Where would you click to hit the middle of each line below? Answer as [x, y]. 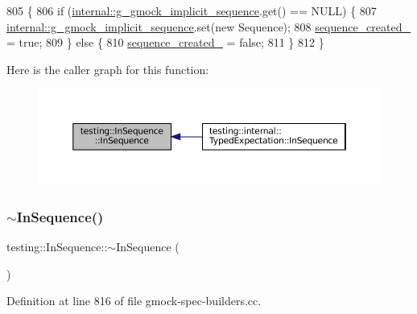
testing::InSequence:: [57, 246]
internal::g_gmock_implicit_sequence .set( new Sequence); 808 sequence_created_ [208, 26]
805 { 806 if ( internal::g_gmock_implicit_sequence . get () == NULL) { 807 [192, 10]
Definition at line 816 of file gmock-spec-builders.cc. [134, 301]
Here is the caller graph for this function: [108, 69]
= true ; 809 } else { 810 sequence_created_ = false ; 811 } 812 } [165, 42]
